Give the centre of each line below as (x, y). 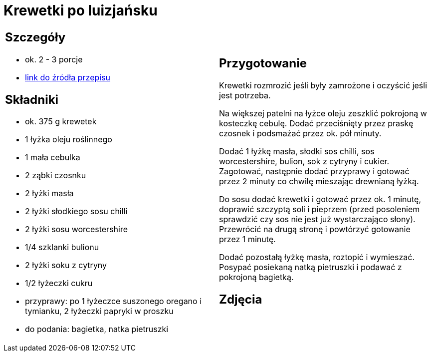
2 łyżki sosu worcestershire (77, 229)
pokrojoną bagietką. (256, 277)
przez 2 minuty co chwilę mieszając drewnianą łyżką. (319, 181)
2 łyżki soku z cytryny (66, 265)
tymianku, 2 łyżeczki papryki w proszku (99, 311)
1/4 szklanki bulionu (62, 247)
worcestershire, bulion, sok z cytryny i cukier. (304, 161)
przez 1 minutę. (247, 239)
